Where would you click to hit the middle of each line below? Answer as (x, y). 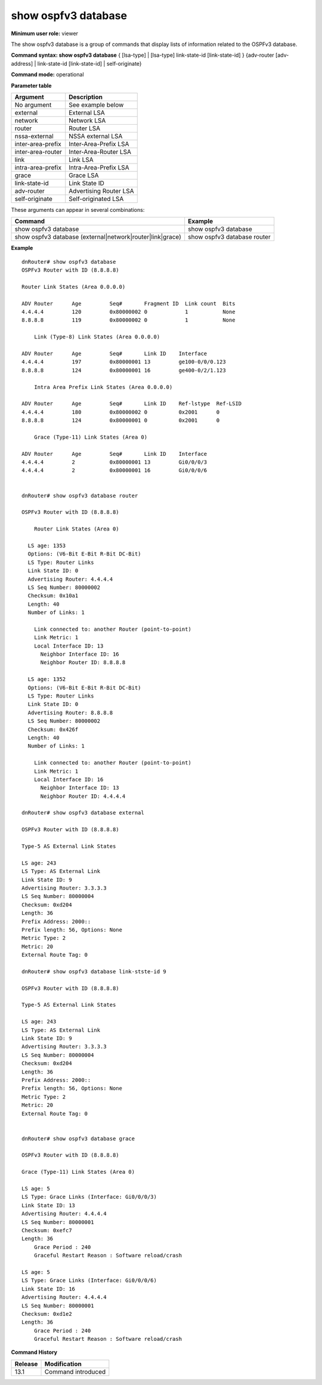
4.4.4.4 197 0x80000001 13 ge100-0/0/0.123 (124, 362)
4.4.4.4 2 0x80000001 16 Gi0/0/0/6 (114, 471)
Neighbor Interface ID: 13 (80, 788)
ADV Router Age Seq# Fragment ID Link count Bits (129, 303)
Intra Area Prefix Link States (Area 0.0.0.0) (103, 387)
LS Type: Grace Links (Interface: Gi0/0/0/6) (89, 1281)
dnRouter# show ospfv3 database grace (78, 1139)
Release (26, 1364)
